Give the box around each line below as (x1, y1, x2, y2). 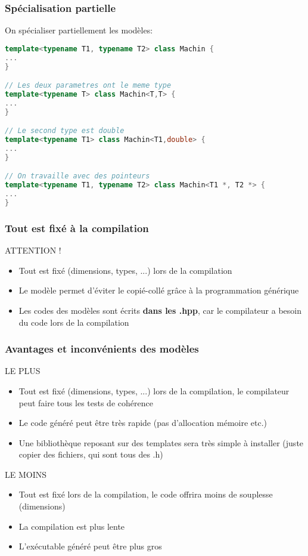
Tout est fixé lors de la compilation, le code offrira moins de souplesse (18, 488, 273, 501)
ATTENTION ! (5, 244, 61, 257)
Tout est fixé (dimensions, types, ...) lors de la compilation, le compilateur (18, 384, 290, 397)
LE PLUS (5, 365, 41, 377)
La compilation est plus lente (18, 520, 125, 532)
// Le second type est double (5, 126, 125, 135)
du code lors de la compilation (18, 316, 129, 328)
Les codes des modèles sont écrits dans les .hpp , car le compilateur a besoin (18, 304, 301, 316)
